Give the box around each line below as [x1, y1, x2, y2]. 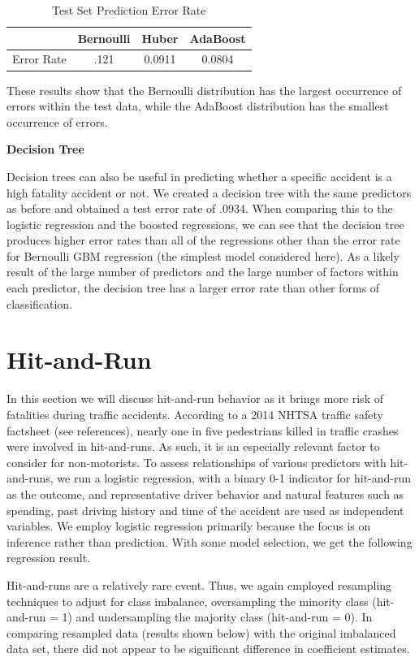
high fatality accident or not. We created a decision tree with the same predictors [6, 184, 412, 201]
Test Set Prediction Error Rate [52, 2, 206, 18]
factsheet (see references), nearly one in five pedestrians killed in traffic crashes [6, 422, 399, 439]
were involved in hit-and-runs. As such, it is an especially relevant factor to [6, 438, 380, 455]
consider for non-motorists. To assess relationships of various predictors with [6, 453, 387, 470]
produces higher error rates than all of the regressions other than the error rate [6, 231, 400, 249]
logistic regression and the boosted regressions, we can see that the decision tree [6, 215, 404, 232]
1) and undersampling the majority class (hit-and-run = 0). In [62, 608, 373, 625]
